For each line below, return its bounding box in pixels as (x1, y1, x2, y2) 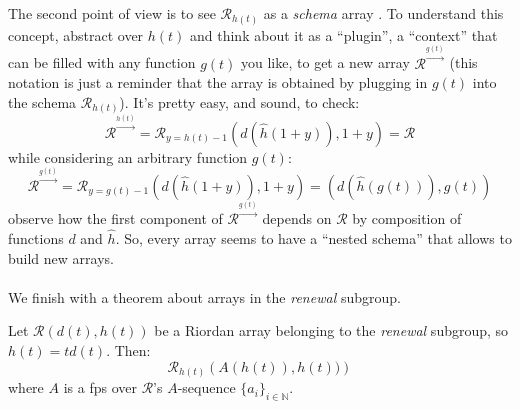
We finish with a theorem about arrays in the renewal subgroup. (8, 286, 401, 307)
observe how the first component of (8, 208, 223, 229)
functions (8, 228, 64, 249)
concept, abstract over (8, 24, 144, 45)
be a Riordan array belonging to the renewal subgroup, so (154, 320, 509, 341)
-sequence (177, 377, 236, 398)
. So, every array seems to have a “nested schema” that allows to (115, 228, 512, 249)
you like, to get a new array (241, 52, 410, 73)
